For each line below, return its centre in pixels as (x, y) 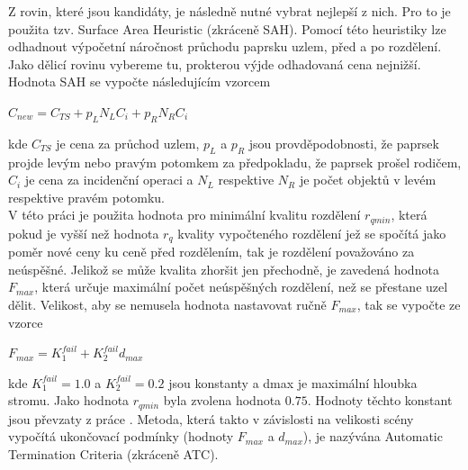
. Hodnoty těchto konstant (380, 400)
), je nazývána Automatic (373, 436)
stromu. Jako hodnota (69, 400)
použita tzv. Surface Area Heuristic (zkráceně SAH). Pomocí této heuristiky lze (227, 28)
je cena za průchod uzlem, (128, 143)
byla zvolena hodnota (222, 400)
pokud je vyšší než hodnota (84, 233)
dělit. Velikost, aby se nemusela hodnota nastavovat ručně (167, 305)
